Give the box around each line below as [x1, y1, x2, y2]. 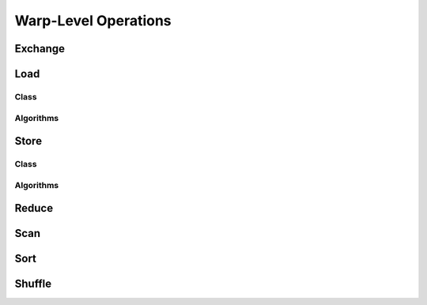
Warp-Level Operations [14, 12, 172, 29]
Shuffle [14, 277, 51, 291]
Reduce [14, 201, 54, 215]
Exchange [14, 42, 65, 55]
